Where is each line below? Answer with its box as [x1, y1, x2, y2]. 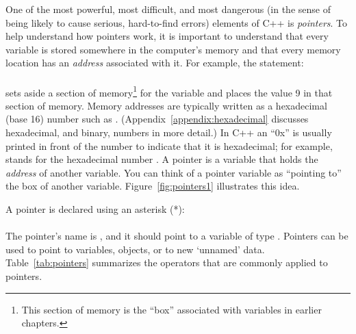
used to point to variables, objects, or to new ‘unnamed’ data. [5, 242, 265, 256]
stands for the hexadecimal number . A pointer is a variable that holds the [5, 152, 318, 166]
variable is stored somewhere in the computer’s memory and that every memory [5, 42, 341, 56]
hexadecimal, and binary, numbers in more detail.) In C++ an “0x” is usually [5, 125, 332, 139]
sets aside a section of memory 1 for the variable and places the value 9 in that [5, 83, 333, 99]
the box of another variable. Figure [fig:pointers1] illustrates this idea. [5, 179, 300, 193]
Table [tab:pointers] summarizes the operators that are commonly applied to [5, 255, 328, 270]
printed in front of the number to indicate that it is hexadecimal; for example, [5, 138, 333, 153]
